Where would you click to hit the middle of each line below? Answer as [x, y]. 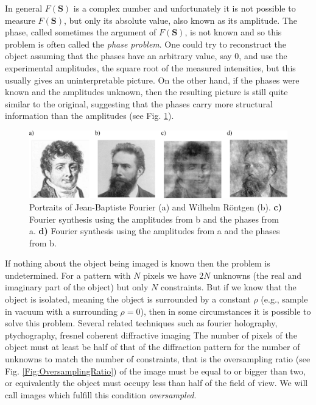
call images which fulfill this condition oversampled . [101, 394]
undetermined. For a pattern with [68, 275]
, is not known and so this [233, 32]
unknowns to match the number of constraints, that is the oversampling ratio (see [158, 359]
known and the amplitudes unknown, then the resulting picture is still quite [146, 92]
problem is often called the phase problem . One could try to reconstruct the [146, 44]
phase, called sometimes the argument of [81, 32]
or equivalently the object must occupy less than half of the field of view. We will [156, 383]
